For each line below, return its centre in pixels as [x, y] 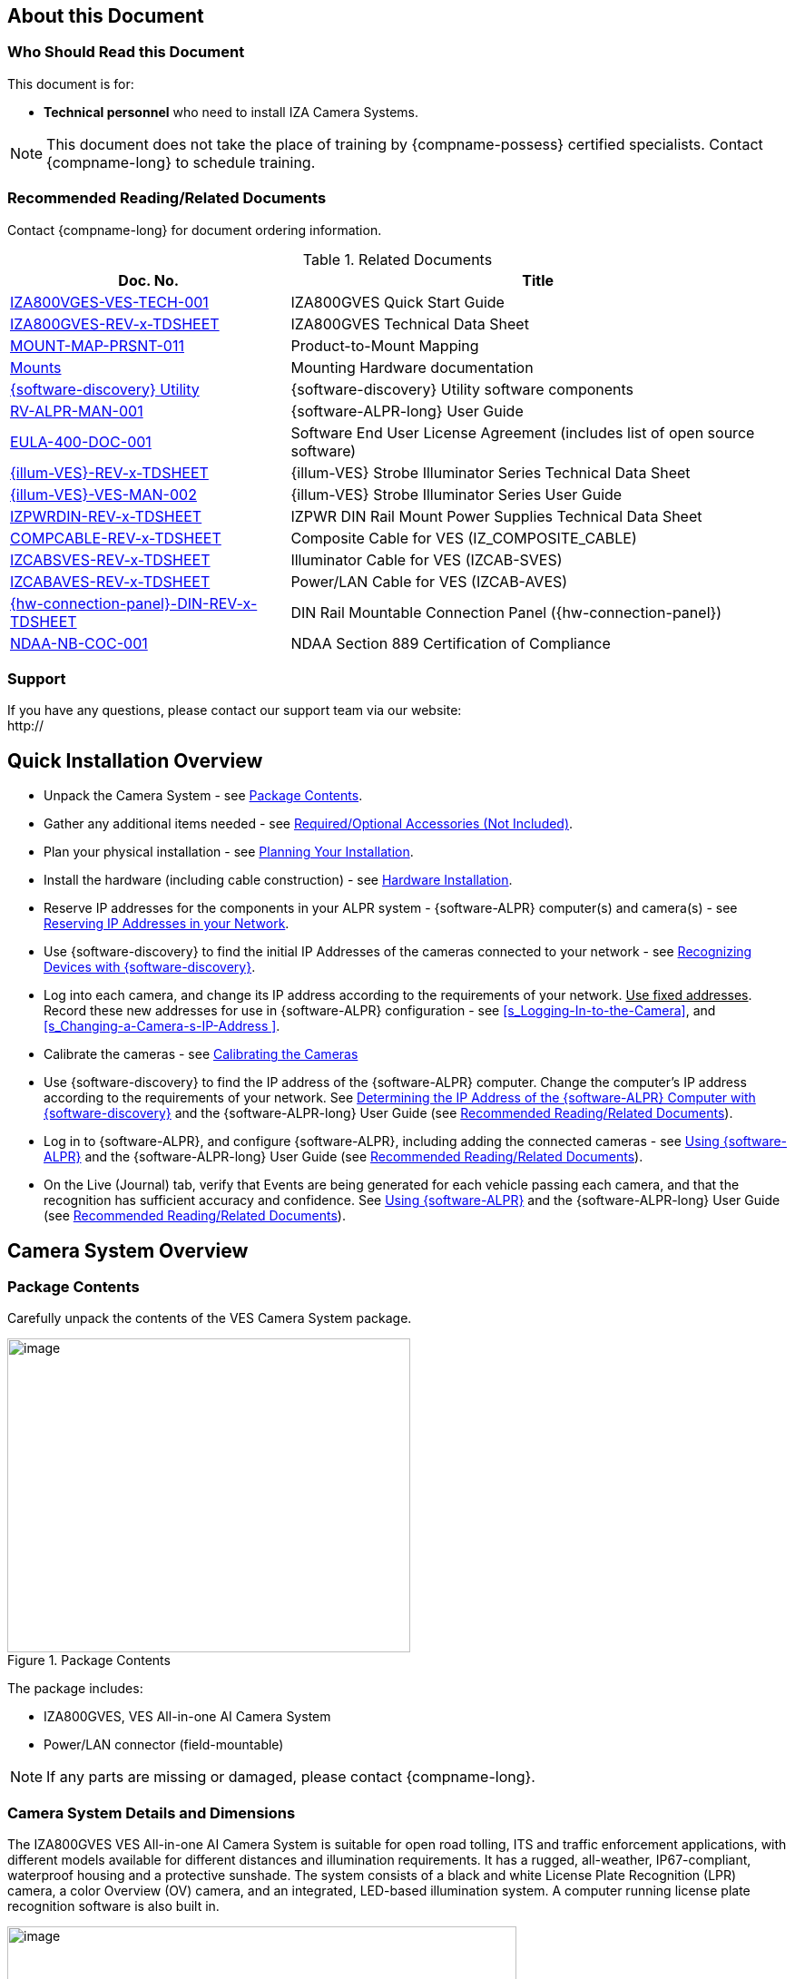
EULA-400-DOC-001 [81, 441]
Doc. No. [149, 280]
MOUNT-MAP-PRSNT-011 [97, 345]
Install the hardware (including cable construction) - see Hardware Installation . [278, 880]
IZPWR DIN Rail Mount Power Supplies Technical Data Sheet [496, 516]
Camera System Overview [128, 1250]
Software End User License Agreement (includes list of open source [523, 432]
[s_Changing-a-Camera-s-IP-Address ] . [162, 1026]
